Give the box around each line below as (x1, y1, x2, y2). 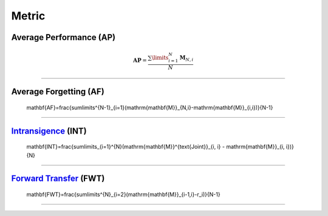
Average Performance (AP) (11, 32, 115, 42)
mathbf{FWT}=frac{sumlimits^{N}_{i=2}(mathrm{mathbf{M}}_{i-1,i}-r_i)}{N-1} (26, 191, 221, 198)
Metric (11, 9, 46, 22)
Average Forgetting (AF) (11, 87, 104, 97)
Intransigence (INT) (11, 126, 87, 136)
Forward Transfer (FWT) (11, 174, 105, 184)
